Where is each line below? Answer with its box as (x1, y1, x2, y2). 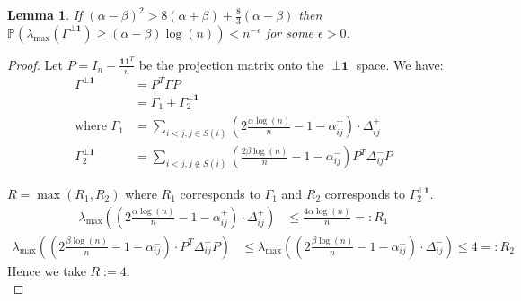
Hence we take (7, 261, 86, 279)
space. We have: (356, 55, 444, 73)
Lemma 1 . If (7, 5, 83, 23)
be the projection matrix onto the (138, 55, 324, 73)
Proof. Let (7, 55, 63, 73)
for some (265, 22, 314, 41)
